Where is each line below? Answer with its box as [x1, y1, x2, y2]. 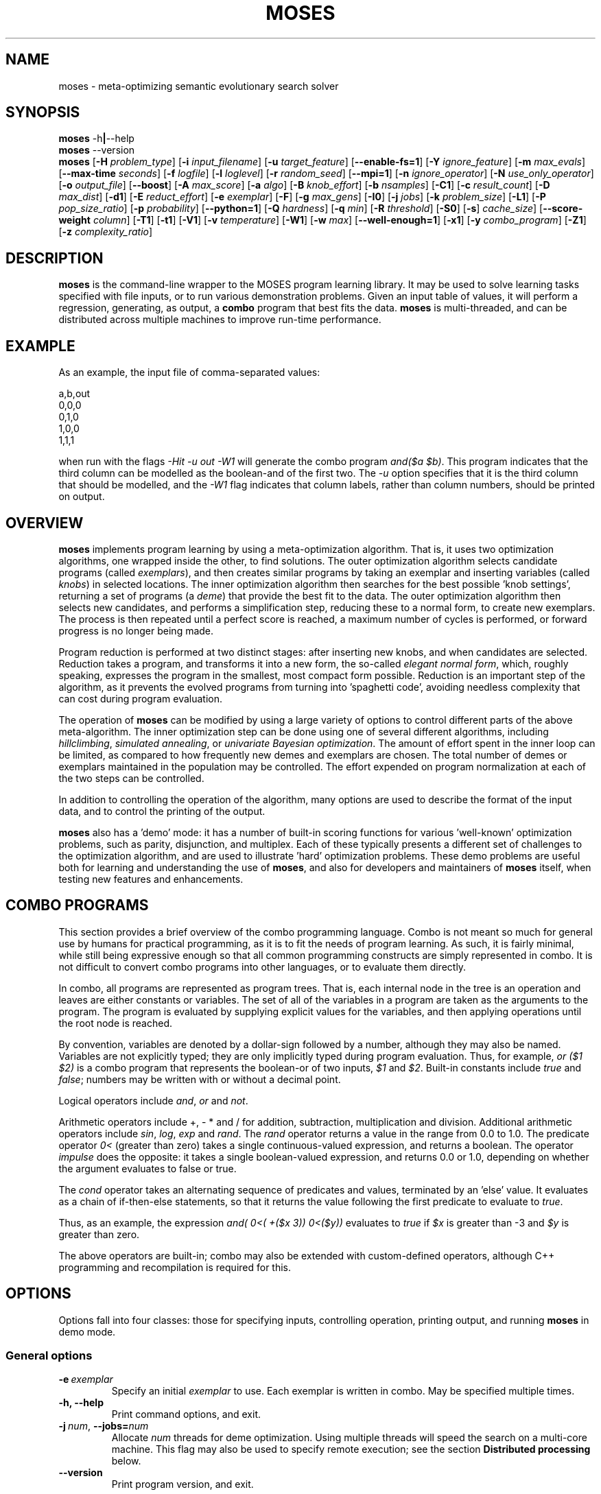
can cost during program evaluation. [58, 692, 223, 704]
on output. [58, 490, 105, 503]
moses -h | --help [58, 132, 134, 145]
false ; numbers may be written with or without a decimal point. [58, 1073, 341, 1085]
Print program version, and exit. [111, 1478, 254, 1491]
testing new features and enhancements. [58, 873, 244, 885]
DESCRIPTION [5, 249, 104, 267]
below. [111, 1455, 141, 1467]
